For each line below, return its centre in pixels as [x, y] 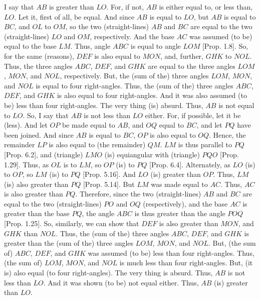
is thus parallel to [205, 144]
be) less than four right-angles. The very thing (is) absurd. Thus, [104, 105]
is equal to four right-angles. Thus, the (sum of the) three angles [135, 85]
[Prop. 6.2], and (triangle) [44, 154]
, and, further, [182, 56]
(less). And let [26, 125]
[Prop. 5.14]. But [109, 184]
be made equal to [88, 125]
